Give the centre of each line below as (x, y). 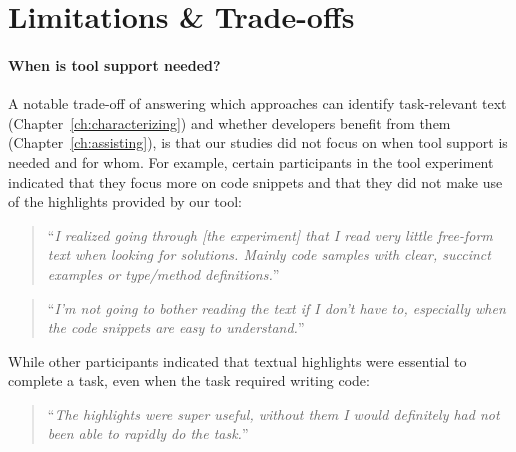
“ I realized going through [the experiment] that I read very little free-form (270, 234)
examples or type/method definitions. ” (163, 273)
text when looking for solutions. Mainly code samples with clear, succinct (269, 254)
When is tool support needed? (114, 64)
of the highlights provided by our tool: (125, 201)
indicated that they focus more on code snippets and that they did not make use (255, 181)
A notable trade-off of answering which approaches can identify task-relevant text (257, 103)
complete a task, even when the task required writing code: (189, 380)
